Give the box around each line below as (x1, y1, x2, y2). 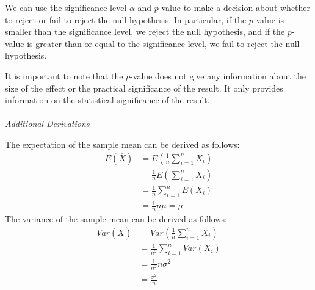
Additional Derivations (5, 117, 90, 130)
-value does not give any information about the (130, 69, 306, 82)
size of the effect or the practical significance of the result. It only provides (5, 81, 283, 94)
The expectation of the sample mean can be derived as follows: (5, 137, 240, 150)
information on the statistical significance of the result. (5, 93, 210, 106)
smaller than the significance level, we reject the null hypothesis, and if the (5, 25, 285, 38)
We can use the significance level (5, 1, 127, 13)
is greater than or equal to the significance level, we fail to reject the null (27, 37, 300, 49)
